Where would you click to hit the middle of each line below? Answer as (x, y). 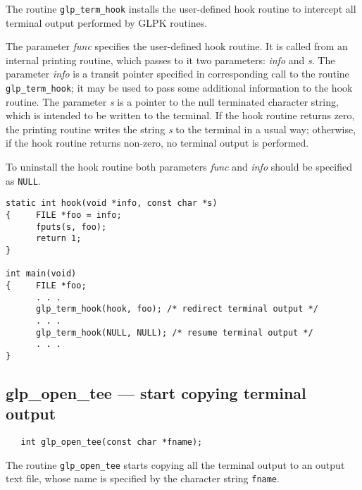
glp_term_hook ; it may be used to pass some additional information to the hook (179, 88)
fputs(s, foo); (71, 227)
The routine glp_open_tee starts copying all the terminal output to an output (175, 464)
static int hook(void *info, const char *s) (112, 203)
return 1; (58, 239)
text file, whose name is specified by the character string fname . (143, 478)
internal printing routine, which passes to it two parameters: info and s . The (170, 60)
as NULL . (23, 180)
